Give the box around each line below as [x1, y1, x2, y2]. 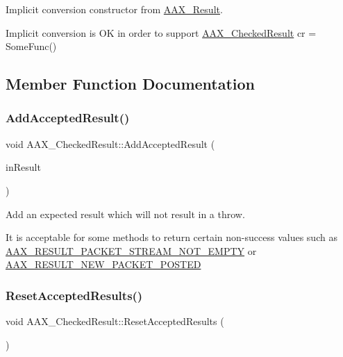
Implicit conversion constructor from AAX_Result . [6, 2, 223, 16]
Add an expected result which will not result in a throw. [6, 206, 245, 221]
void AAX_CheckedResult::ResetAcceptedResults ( [6, 314, 224, 329]
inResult [6, 160, 41, 174]
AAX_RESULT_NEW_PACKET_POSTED [6, 257, 201, 272]
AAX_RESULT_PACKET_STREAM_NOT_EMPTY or [6, 243, 257, 258]
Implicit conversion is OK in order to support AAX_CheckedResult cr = [6, 25, 317, 40]
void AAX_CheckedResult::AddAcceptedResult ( [6, 136, 215, 151]
